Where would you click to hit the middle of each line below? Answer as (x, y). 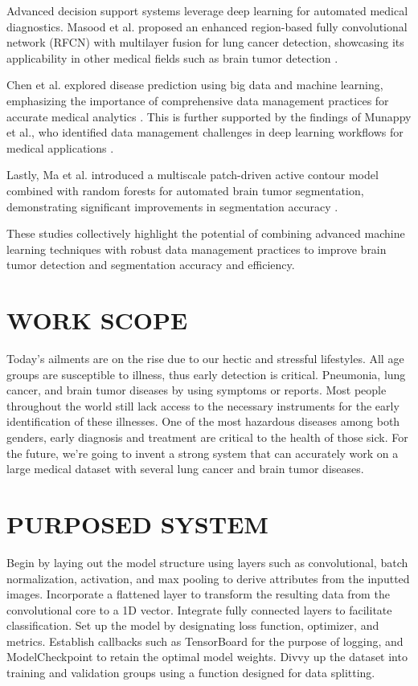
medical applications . (60, 147)
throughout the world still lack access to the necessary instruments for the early (203, 405)
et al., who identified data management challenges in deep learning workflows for (205, 132)
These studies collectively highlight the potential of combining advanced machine (206, 233)
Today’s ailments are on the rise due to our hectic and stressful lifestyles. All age (205, 359)
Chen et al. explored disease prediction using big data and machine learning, (195, 85)
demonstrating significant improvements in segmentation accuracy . (172, 206)
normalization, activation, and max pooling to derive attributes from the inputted (208, 578)
